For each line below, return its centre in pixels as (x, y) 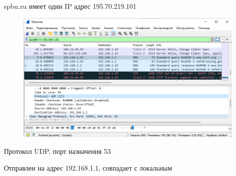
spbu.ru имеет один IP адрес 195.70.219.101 (70, 6)
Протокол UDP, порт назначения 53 (58, 151)
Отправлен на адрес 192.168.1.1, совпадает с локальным (88, 167)
